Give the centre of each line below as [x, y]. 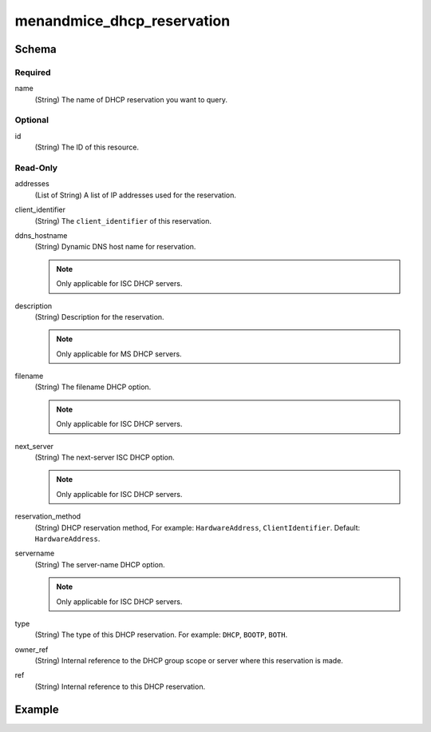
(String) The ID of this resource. [87, 147]
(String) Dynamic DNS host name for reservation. [115, 247]
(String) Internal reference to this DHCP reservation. [120, 686]
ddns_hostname [41, 235]
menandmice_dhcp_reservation [123, 21]
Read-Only [36, 168]
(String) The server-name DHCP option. [100, 564]
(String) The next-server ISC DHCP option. [105, 457]
